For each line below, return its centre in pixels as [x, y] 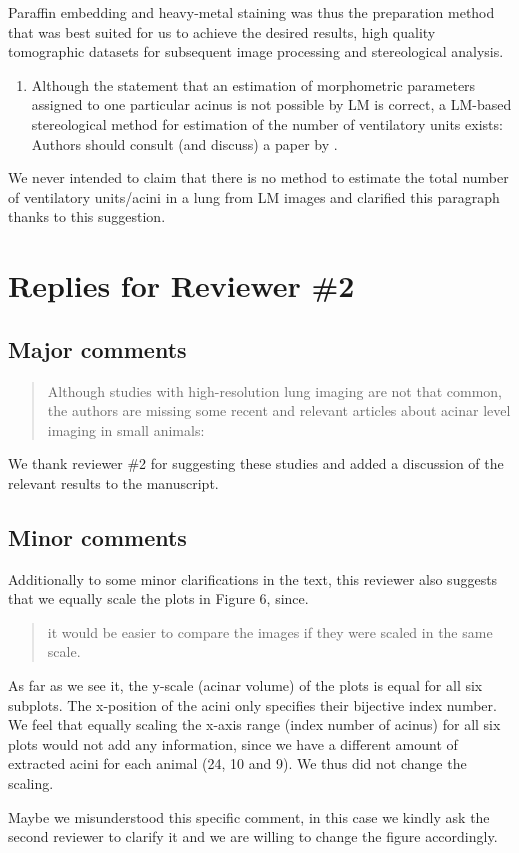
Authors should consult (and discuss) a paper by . [184, 143]
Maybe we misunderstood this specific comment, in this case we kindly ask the [249, 816]
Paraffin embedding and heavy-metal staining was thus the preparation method [251, 12]
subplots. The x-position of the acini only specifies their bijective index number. [252, 704]
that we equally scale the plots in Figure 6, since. [158, 598]
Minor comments [97, 536]
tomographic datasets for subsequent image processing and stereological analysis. [256, 51]
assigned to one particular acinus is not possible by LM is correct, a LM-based [271, 104]
